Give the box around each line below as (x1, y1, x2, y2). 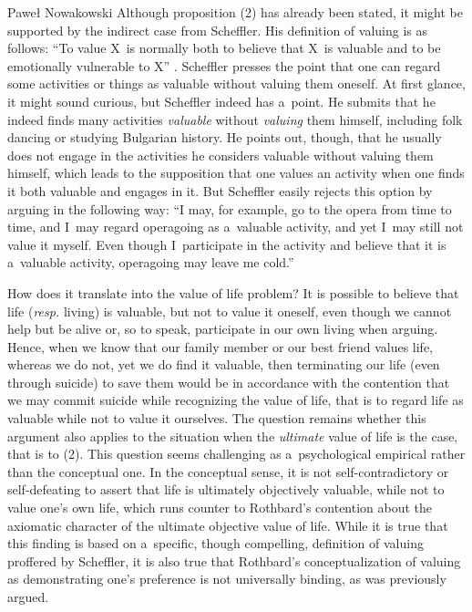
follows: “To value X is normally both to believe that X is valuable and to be (7, 38, 441, 57)
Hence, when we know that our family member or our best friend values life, (7, 337, 433, 356)
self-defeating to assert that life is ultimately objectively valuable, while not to (7, 480, 445, 499)
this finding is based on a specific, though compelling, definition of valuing (7, 534, 424, 553)
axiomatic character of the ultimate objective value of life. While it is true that (7, 515, 448, 534)
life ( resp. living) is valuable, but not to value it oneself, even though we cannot (7, 301, 452, 320)
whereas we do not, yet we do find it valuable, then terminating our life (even (7, 355, 440, 374)
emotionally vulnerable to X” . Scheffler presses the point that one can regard (7, 56, 441, 75)
